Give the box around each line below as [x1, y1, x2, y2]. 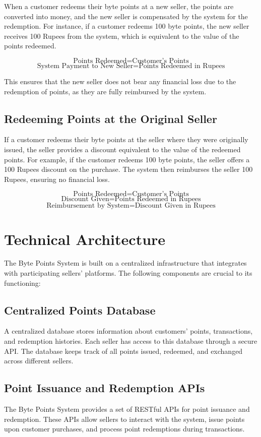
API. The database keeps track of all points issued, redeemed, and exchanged [4, 345, 243, 356]
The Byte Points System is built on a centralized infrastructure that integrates [4, 258, 247, 268]
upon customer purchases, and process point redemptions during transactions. [4, 423, 245, 434]
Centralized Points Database [4, 302, 156, 318]
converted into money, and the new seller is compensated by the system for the [4, 11, 248, 21]
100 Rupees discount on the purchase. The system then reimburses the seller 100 [4, 164, 253, 174]
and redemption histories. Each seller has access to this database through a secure [4, 336, 257, 346]
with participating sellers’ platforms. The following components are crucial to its [4, 268, 252, 278]
